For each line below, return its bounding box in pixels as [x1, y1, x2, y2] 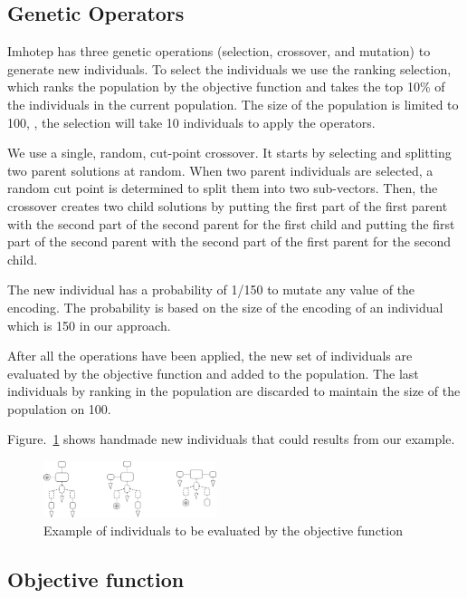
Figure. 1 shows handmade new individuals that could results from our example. [7, 429, 455, 448]
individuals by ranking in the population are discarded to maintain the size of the [7, 381, 461, 400]
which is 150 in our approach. [7, 315, 171, 334]
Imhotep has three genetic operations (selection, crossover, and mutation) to [7, 42, 431, 61]
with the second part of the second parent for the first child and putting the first [7, 214, 455, 233]
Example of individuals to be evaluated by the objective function [43, 521, 403, 540]
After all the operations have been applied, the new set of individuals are [7, 346, 413, 365]
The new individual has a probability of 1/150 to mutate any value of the [7, 280, 415, 299]
